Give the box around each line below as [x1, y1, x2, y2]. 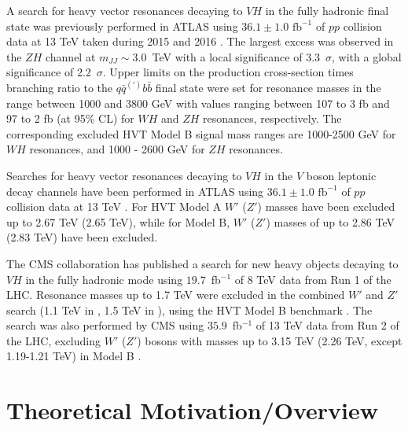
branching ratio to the [6, 79, 113, 95]
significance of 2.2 [6, 64, 91, 80]
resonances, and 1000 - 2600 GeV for [29, 141, 205, 157]
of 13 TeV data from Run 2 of [255, 317, 399, 333]
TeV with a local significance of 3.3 [152, 48, 321, 64]
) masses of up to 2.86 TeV [266, 213, 395, 230]
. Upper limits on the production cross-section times [102, 64, 354, 80]
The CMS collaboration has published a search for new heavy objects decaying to [6, 255, 399, 271]
